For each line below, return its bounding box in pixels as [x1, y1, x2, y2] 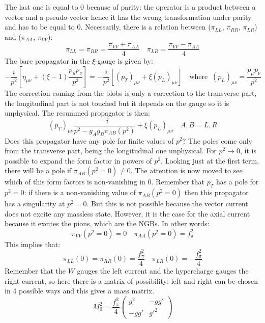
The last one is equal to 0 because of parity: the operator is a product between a [5, 2, 256, 12]
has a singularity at [5, 198, 65, 209]
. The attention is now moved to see [130, 165, 243, 176]
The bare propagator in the [5, 56, 90, 66]
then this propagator [184, 187, 249, 198]
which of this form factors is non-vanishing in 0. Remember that [5, 176, 205, 187]
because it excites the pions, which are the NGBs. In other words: [5, 218, 210, 229]
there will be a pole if [5, 165, 72, 176]
